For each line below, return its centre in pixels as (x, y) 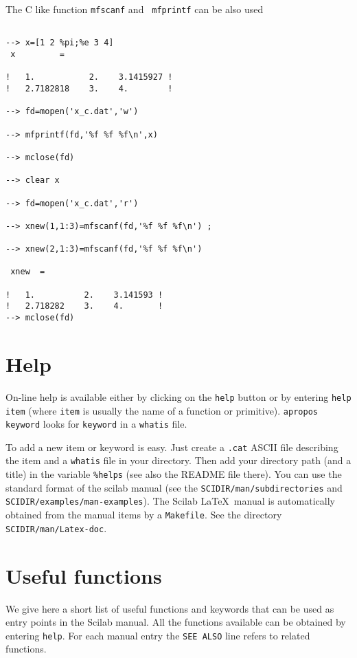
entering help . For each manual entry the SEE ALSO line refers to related (158, 635)
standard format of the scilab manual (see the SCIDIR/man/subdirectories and (174, 487)
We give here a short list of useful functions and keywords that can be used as (170, 608)
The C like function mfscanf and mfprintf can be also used (135, 9)
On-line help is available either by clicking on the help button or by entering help (178, 396)
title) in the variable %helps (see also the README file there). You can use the (174, 474)
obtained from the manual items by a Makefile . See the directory (144, 515)
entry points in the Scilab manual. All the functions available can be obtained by (176, 622)
